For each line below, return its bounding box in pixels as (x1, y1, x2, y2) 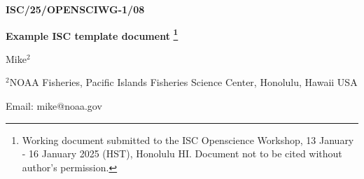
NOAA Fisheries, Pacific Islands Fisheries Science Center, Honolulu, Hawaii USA (9, 75, 358, 89)
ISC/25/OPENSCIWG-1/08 (6, 2, 145, 16)
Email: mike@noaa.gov (6, 99, 102, 113)
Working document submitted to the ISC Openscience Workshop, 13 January (22, 132, 354, 147)
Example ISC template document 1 (6, 26, 178, 43)
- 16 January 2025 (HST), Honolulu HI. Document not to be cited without (22, 146, 342, 161)
